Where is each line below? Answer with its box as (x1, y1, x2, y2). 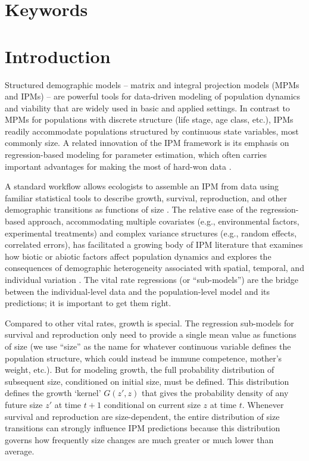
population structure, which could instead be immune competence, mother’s (5, 351, 282, 364)
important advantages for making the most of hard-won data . (5, 160, 232, 172)
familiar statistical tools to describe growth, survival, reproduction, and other (5, 191, 287, 204)
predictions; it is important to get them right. (5, 297, 171, 309)
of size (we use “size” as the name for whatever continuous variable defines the (5, 339, 291, 352)
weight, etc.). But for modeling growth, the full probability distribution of (5, 363, 274, 376)
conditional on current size (104, 398, 201, 410)
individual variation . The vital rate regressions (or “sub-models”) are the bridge (5, 273, 299, 285)
